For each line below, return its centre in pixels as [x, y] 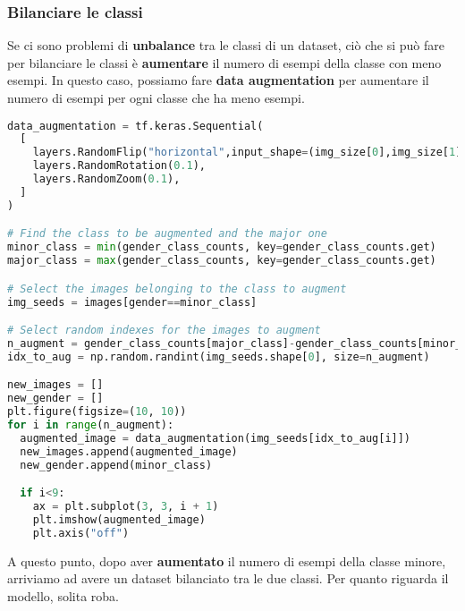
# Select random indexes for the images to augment [164, 331]
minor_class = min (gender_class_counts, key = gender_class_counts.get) [222, 247]
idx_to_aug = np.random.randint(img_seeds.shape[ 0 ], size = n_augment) [219, 356]
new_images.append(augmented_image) [129, 451]
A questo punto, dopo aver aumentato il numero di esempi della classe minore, [227, 560]
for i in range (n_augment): [91, 424]
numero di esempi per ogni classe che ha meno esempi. [156, 98]
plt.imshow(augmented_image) [119, 519]
